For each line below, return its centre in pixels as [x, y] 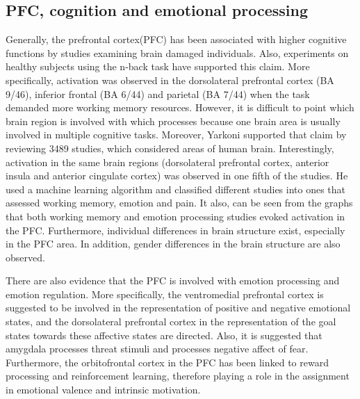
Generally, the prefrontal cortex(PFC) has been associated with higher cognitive [176, 39]
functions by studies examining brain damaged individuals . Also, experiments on [177, 52]
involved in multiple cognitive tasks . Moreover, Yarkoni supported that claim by [176, 135]
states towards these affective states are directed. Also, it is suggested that [164, 335]
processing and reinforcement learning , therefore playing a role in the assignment [178, 376]
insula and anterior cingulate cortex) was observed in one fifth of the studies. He [177, 176]
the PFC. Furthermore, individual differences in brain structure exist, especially [175, 230]
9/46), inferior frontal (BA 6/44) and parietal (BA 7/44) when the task [158, 93]
